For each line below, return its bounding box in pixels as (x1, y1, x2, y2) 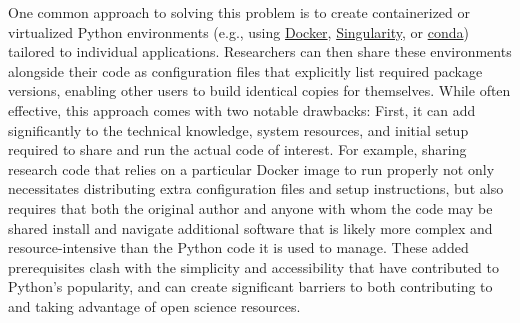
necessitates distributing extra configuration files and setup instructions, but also (8, 178, 504, 199)
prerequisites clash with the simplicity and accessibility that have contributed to (8, 256, 499, 277)
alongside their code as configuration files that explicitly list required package (8, 60, 483, 81)
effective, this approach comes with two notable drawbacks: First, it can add (8, 99, 476, 120)
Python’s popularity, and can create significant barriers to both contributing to (8, 276, 493, 297)
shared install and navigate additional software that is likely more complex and (8, 217, 493, 238)
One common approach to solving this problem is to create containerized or (8, 2, 471, 22)
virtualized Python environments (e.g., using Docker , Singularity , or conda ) (8, 21, 469, 42)
